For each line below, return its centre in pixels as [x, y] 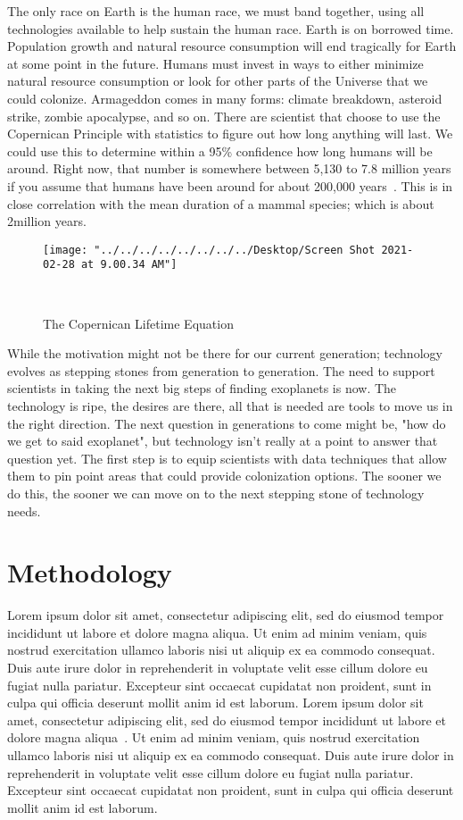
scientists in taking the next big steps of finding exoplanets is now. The [202, 388]
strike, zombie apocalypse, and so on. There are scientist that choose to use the [224, 116]
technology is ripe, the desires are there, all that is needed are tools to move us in [230, 406]
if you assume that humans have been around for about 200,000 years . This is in [230, 185]
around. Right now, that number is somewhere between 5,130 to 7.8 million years [229, 168]
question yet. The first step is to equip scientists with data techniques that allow [227, 458]
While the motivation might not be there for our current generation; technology [225, 353]
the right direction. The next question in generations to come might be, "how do [227, 423]
